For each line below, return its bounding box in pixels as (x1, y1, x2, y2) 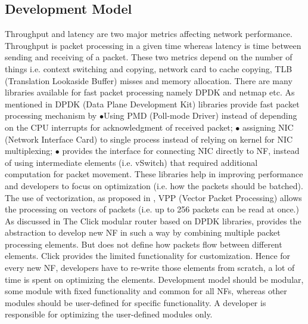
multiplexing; (5, 144, 53, 157)
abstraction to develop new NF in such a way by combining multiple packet (5, 226, 281, 239)
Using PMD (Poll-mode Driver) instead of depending (103, 109, 297, 122)
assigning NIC (242, 121, 294, 133)
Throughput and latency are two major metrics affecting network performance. (5, 27, 293, 40)
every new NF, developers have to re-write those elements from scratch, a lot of (5, 261, 295, 274)
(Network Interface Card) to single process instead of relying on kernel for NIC (5, 132, 293, 145)
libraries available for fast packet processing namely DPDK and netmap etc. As (5, 86, 295, 98)
